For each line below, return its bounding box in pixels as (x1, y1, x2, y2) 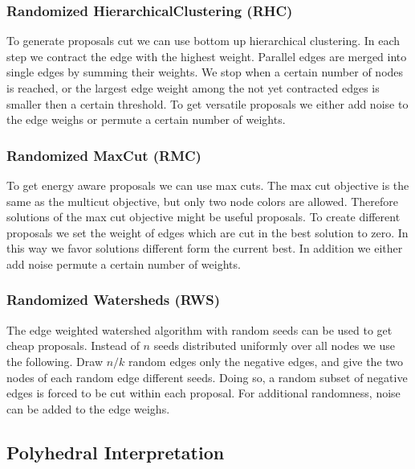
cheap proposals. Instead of (6, 337, 140, 354)
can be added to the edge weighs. (6, 400, 170, 417)
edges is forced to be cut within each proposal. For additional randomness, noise (6, 385, 401, 401)
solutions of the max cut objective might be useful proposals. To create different (6, 208, 401, 225)
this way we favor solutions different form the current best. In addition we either (6, 240, 403, 257)
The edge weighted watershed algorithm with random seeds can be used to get (6, 321, 393, 338)
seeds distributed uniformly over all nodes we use (153, 337, 396, 354)
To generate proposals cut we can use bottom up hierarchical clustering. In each (6, 32, 401, 49)
